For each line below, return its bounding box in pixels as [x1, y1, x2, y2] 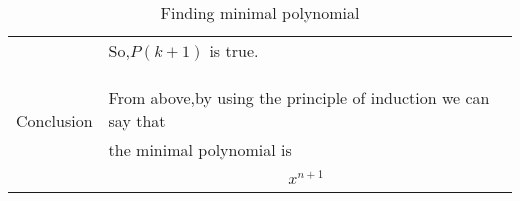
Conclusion [16, 109, 93, 132]
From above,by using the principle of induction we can [108, 86, 490, 109]
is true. [209, 39, 259, 62]
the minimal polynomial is [108, 138, 292, 161]
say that [108, 109, 166, 132]
